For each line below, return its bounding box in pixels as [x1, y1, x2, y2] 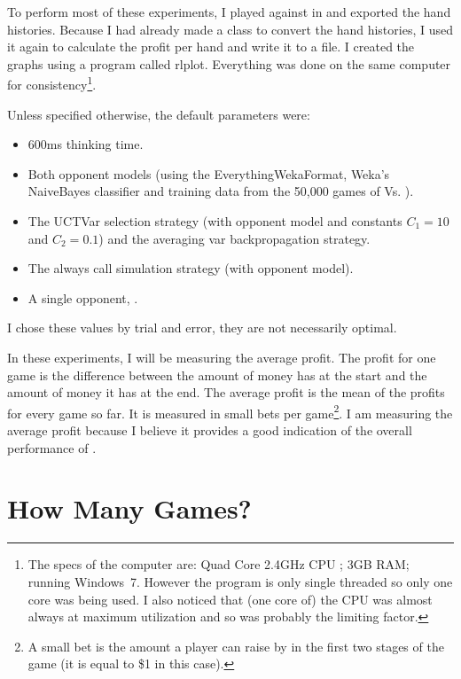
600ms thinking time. [27, 135, 144, 153]
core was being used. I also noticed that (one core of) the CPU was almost [27, 589, 433, 608]
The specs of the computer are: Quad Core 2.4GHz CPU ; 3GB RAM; [27, 555, 410, 574]
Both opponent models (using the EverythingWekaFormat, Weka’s [27, 164, 390, 183]
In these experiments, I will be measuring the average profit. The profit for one [7, 347, 436, 366]
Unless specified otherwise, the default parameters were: [7, 105, 310, 123]
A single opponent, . [27, 288, 138, 307]
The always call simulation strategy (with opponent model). [27, 259, 354, 277]
